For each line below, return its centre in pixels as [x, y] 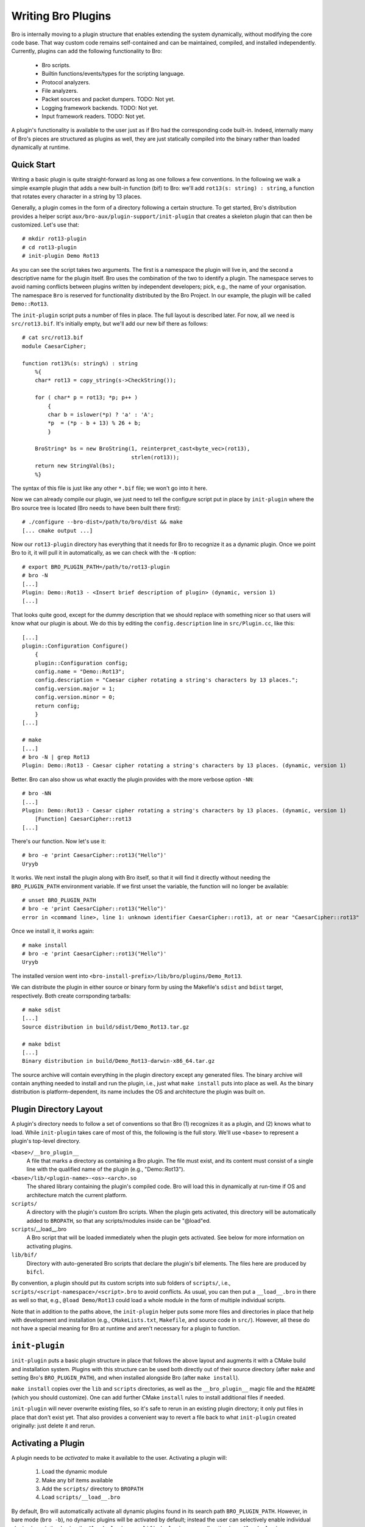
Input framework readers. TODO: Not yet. [94, 117]
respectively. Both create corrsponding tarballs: [71, 996]
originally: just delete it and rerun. [53, 1426]
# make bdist [41, 1044]
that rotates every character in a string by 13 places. [76, 196]
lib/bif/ [24, 1255]
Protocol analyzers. [66, 82]
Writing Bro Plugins [61, 16]
